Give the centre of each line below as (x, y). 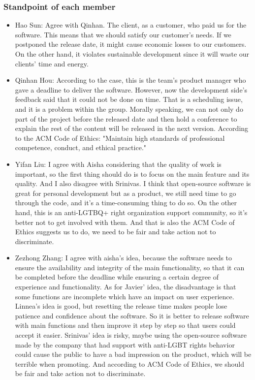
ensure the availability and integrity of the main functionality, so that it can (130, 267)
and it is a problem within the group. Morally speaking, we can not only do (129, 109)
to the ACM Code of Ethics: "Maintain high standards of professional (120, 138)
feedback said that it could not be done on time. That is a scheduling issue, (129, 99)
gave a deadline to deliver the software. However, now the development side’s (131, 89)
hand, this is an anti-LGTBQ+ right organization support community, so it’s (131, 212)
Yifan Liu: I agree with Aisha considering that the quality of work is (118, 164)
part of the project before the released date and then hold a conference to (126, 118)
